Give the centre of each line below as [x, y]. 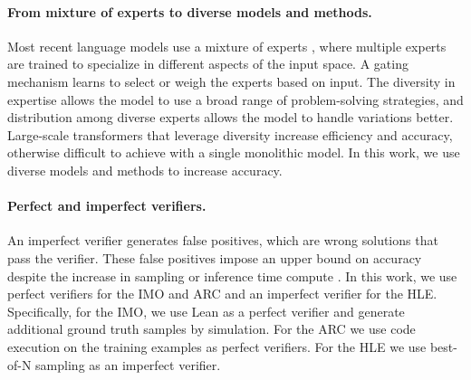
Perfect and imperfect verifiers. [107, 206]
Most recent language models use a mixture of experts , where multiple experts [227, 46]
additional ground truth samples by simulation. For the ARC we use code [211, 329]
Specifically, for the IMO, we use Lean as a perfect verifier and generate [206, 311]
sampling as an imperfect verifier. [128, 364]
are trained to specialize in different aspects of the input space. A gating [208, 64]
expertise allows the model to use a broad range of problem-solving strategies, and [235, 99]
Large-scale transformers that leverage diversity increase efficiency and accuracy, [230, 134]
